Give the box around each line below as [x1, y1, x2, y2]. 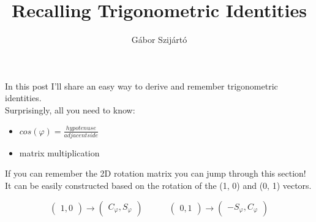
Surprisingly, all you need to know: [5, 103, 135, 116]
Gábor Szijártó [131, 33, 187, 46]
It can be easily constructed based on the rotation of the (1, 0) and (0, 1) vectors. [5, 179, 312, 191]
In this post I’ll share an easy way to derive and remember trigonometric [5, 79, 278, 92]
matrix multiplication [19, 146, 100, 159]
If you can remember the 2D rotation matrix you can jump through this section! [5, 167, 306, 180]
